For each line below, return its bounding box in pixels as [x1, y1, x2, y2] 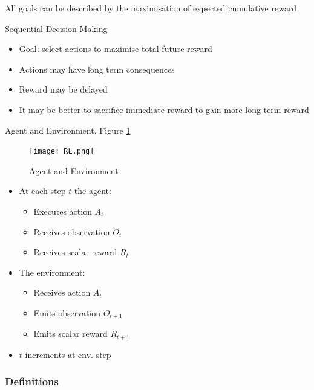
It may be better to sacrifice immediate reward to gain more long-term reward [19, 103, 309, 115]
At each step [19, 184, 66, 197]
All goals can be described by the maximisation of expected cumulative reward [5, 2, 297, 14]
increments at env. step [25, 348, 111, 360]
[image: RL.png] [29, 147, 94, 156]
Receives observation [33, 225, 110, 238]
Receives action [33, 286, 91, 299]
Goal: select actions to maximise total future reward [19, 42, 212, 55]
